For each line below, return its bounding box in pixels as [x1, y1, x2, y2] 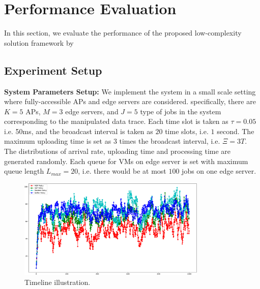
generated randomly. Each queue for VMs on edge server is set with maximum [4, 155, 248, 166]
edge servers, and [65, 106, 119, 116]
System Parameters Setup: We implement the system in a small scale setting [4, 86, 256, 97]
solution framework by [4, 37, 74, 48]
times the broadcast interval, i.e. [119, 136, 220, 146]
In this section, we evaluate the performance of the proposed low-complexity [4, 27, 242, 38]
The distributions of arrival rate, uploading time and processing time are [4, 146, 231, 156]
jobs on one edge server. [182, 166, 256, 176]
